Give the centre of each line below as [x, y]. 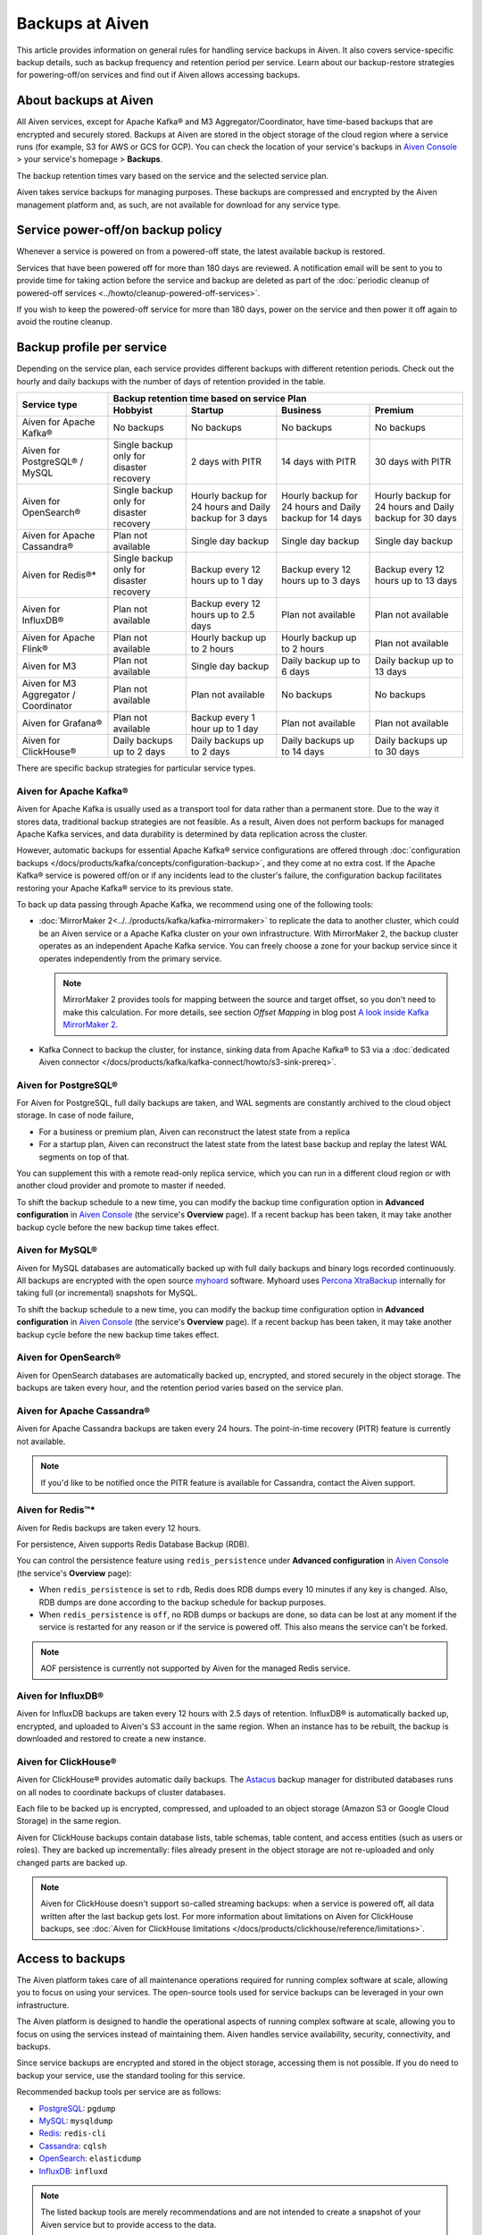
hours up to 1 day [227, 581]
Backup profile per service [92, 347]
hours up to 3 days [321, 581]
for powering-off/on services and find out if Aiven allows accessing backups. [158, 75]
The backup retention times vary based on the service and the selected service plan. [173, 175]
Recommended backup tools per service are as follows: [119, 2092]
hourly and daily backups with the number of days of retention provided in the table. [171, 381]
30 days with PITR [413, 462]
